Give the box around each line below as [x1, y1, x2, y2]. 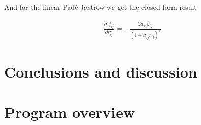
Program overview [4, 101, 135, 122]
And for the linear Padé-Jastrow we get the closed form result [4, 2, 197, 12]
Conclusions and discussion [4, 61, 197, 82]
